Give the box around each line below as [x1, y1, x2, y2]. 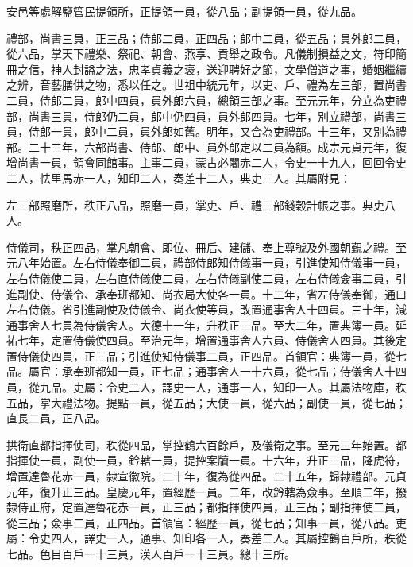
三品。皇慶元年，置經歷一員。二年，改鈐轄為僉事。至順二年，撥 [72, 483, 407, 499]
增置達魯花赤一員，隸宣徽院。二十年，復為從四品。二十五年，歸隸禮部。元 [6, 468, 396, 484]
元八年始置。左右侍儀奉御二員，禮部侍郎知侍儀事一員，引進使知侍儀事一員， [6, 254, 407, 271]
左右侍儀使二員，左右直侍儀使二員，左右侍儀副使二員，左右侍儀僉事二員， [6, 269, 396, 286]
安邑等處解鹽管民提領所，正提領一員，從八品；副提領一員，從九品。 [6, 3, 362, 19]
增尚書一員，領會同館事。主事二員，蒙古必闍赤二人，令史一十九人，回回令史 [6, 154, 407, 171]
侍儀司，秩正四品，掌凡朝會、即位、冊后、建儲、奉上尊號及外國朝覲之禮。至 [6, 238, 407, 255]
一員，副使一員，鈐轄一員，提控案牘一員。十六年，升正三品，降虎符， [39, 452, 407, 469]
